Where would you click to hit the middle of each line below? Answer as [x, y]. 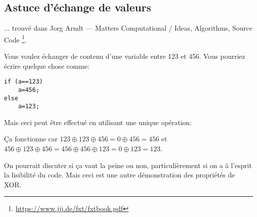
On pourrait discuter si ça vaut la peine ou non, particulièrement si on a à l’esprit [128, 165]
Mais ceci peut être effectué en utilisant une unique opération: [98, 122]
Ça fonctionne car [31, 139]
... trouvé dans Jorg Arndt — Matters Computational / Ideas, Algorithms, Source [128, 28]
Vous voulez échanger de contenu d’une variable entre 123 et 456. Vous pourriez [125, 56]
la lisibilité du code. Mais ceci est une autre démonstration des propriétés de [120, 175]
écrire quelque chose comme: [47, 65]
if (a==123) [23, 82]
